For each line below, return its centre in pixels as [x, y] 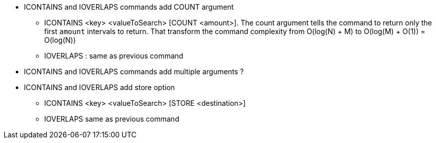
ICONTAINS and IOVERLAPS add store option [100, 87]
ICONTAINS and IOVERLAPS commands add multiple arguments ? [134, 71]
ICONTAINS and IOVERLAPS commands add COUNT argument [129, 7]
